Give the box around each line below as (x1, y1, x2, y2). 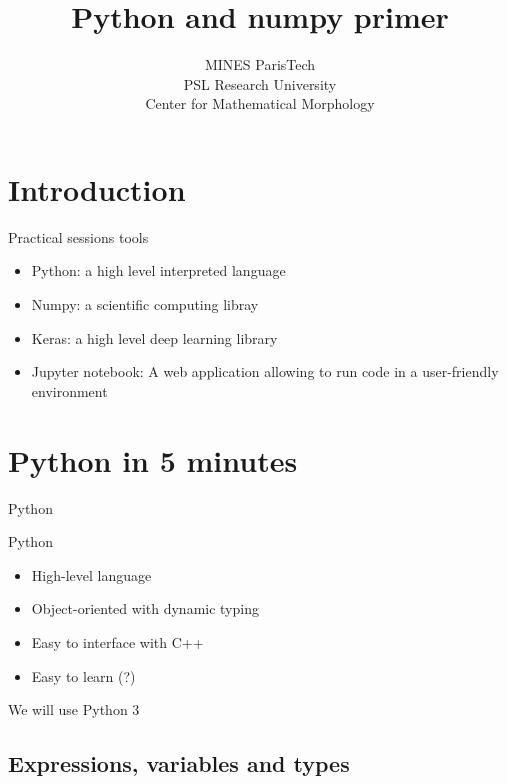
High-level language (31, 564, 152, 585)
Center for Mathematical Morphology (145, 93, 375, 114)
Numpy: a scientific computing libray (31, 294, 259, 315)
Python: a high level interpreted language (31, 260, 286, 281)
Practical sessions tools (8, 226, 149, 247)
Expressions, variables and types (8, 748, 350, 779)
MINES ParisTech (204, 54, 316, 75)
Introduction (8, 168, 186, 209)
